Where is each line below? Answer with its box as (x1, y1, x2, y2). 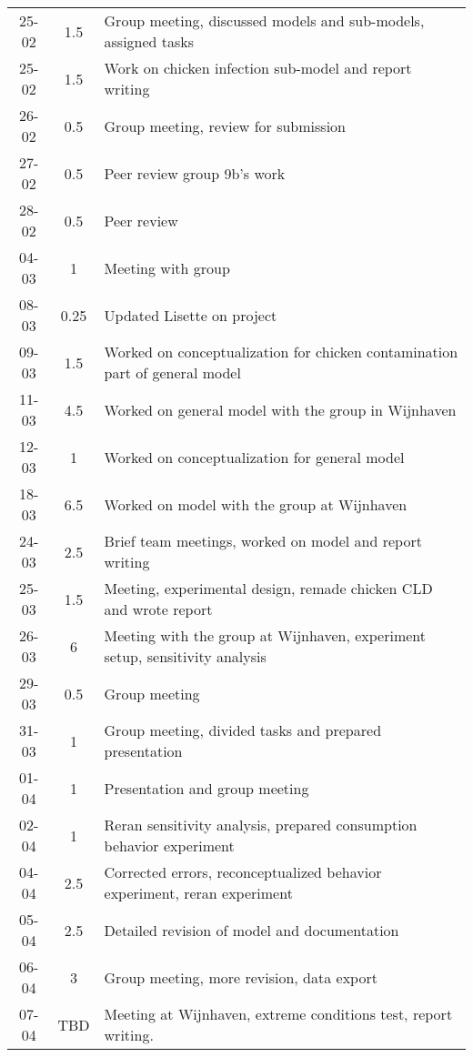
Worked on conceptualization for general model (104, 446, 405, 468)
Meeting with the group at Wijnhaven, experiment (104, 625, 427, 646)
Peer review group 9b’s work (104, 162, 286, 184)
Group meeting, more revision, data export (104, 966, 377, 988)
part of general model (104, 362, 241, 383)
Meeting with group (104, 257, 230, 278)
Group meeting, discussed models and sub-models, (104, 10, 425, 31)
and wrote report (104, 599, 213, 619)
